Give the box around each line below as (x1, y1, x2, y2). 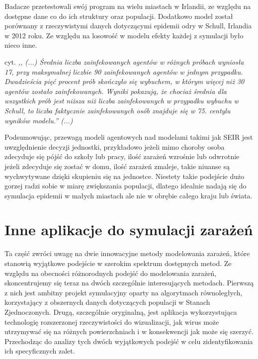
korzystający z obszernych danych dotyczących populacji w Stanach (4, 297, 210, 307)
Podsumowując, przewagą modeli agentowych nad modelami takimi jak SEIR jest (4, 132, 253, 142)
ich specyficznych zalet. (4, 346, 75, 356)
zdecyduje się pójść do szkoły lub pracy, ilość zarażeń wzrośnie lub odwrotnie (4, 151, 240, 162)
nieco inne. (4, 40, 37, 50)
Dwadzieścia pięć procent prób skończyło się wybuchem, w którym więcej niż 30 (4, 76, 245, 87)
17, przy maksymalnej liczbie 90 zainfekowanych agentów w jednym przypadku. (4, 66, 243, 77)
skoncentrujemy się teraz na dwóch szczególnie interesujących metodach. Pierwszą (4, 277, 254, 288)
